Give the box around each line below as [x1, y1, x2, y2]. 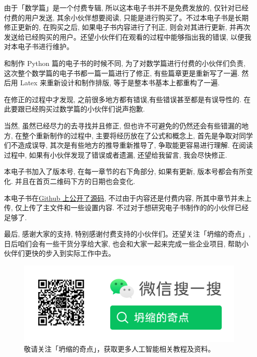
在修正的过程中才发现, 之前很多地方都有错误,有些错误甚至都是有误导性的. [4, 94, 242, 104]
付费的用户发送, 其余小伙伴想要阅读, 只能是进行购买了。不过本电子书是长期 [4, 12, 249, 22]
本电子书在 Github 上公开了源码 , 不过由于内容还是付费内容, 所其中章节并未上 [4, 192, 252, 203]
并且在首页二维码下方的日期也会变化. [15, 176, 135, 186]
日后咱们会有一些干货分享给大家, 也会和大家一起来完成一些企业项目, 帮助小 [4, 238, 249, 248]
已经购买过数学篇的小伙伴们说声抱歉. [24, 104, 145, 114]
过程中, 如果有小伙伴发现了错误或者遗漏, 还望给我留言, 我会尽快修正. [4, 149, 227, 160]
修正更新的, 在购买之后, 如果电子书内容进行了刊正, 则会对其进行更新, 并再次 [4, 22, 251, 32]
